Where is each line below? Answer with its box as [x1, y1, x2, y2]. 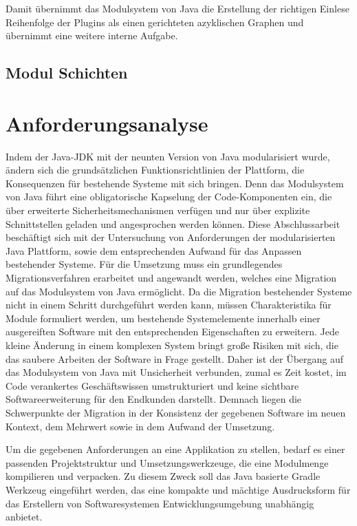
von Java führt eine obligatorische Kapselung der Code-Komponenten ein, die [6, 189, 332, 204]
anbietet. [6, 509, 43, 524]
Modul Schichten [6, 62, 128, 83]
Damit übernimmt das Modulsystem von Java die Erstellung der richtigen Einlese [6, 1, 349, 15]
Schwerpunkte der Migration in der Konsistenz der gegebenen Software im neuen [6, 405, 346, 419]
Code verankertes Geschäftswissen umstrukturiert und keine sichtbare [6, 378, 299, 392]
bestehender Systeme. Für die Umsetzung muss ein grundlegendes [6, 257, 283, 271]
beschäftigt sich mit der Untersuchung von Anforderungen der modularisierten [6, 230, 336, 244]
